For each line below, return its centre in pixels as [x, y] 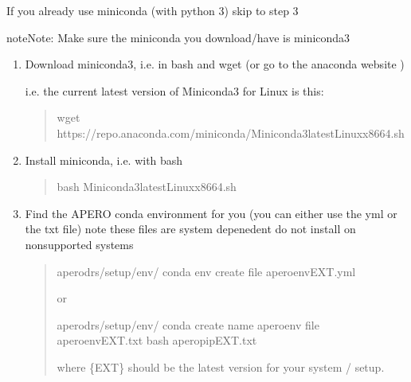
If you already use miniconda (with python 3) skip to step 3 [153, 10]
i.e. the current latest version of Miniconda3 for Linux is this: [174, 90]
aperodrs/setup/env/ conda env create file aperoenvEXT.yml [206, 271]
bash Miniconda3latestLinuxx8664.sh [147, 187]
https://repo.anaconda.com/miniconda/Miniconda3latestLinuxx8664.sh [231, 133]
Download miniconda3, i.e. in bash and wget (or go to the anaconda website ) [215, 64]
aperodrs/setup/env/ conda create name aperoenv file [188, 324]
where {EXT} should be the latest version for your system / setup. [221, 366]
